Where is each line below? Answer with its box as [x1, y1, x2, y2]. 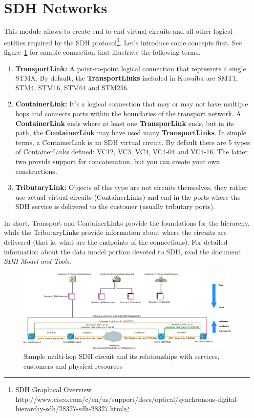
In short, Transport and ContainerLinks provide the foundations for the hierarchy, [4, 217, 250, 228]
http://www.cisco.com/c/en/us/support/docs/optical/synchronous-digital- [15, 394, 239, 404]
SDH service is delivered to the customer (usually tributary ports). [15, 201, 215, 211]
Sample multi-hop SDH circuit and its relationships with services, [23, 351, 220, 361]
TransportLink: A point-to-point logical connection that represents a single [15, 63, 246, 73]
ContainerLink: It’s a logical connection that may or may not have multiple [15, 99, 248, 109]
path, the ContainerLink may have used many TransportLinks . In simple [15, 127, 247, 138]
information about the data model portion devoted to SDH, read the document [4, 246, 241, 256]
